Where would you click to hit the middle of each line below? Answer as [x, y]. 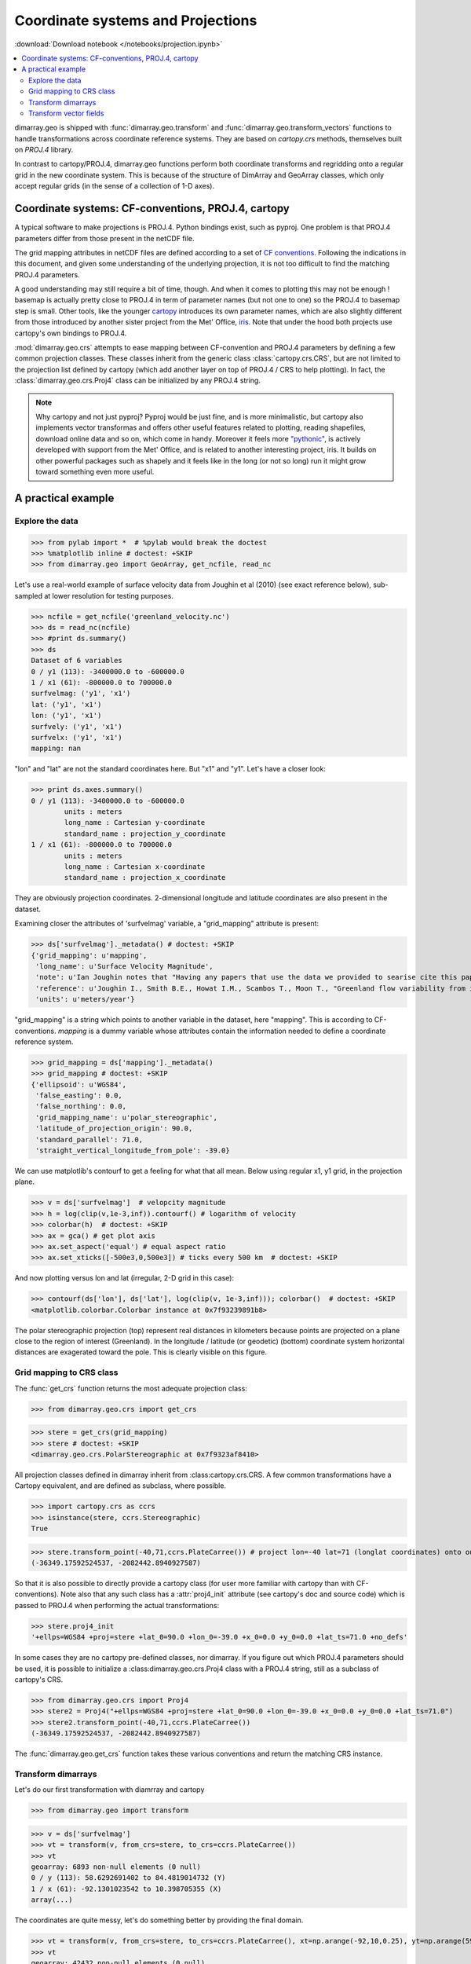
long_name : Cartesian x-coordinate [135, 867]
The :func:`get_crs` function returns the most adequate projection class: [131, 1388]
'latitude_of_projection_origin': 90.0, [114, 1129]
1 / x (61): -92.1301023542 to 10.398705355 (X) [126, 1889]
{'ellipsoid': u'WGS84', [79, 1085]
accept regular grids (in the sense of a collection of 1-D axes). [115, 186]
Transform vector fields [66, 113]
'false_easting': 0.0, [79, 1096]
